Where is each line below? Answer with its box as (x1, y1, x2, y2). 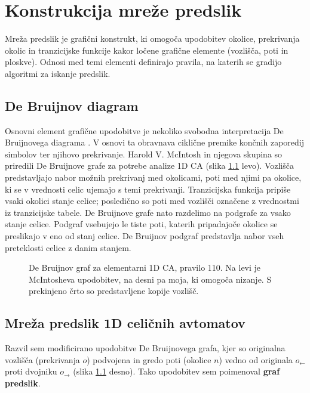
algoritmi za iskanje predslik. (5, 67, 111, 79)
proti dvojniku (5, 365, 57, 377)
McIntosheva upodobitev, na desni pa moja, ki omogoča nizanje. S (29, 273, 272, 285)
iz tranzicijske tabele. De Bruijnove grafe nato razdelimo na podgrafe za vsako (5, 206, 291, 218)
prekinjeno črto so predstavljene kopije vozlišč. (29, 284, 199, 297)
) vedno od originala (219, 353, 293, 366)
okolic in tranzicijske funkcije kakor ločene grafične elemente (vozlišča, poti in (5, 44, 288, 56)
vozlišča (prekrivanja (5, 353, 80, 366)
